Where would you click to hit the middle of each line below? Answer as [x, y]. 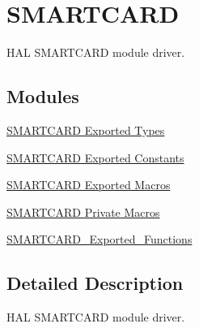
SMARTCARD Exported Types [86, 129]
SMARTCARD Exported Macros [89, 185]
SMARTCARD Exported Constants [95, 157]
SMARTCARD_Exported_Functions [99, 239]
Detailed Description [95, 283]
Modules [43, 96]
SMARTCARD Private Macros [83, 211]
